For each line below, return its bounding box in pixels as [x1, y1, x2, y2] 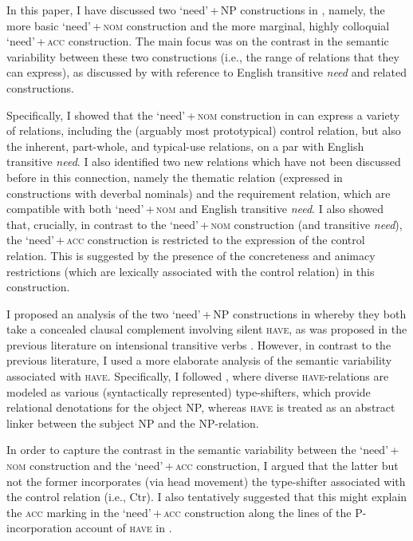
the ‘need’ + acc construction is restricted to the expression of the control [6, 231, 365, 248]
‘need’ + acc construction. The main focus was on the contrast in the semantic [6, 33, 389, 49]
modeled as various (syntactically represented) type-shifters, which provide [6, 383, 371, 400]
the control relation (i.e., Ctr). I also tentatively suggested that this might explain [6, 488, 407, 505]
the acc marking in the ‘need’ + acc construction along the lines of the [6, 503, 352, 520]
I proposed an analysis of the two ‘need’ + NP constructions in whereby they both [6, 305, 407, 322]
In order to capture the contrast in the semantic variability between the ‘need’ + [6, 441, 399, 458]
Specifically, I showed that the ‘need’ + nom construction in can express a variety [6, 106, 400, 123]
